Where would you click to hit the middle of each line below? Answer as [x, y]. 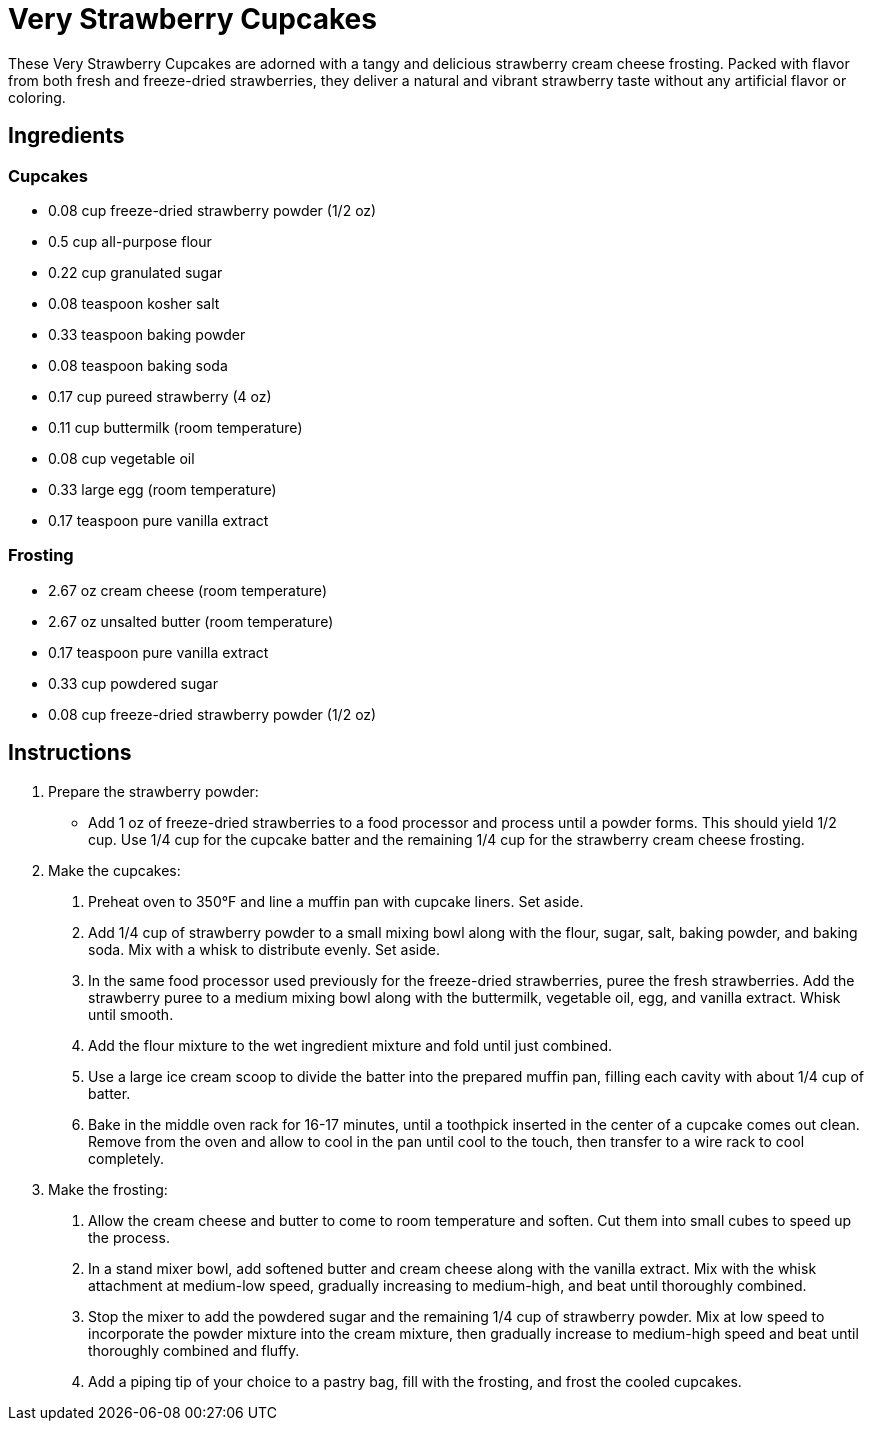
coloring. [37, 97]
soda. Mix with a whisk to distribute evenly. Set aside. [264, 949]
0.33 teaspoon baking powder [147, 334]
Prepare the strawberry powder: [153, 791]
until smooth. [131, 1014]
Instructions [70, 753]
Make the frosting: [108, 1189]
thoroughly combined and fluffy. [194, 1350]
